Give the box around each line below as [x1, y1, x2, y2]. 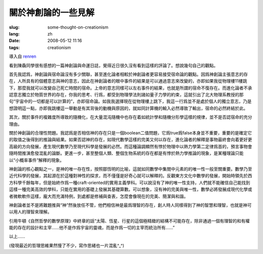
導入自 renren [9, 53, 37, 59]
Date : [9, 38, 20, 44]
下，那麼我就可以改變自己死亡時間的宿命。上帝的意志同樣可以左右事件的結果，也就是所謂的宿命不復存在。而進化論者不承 [9, 85, 252, 91]
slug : [9, 24, 19, 30]
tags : [9, 44, 20, 51]
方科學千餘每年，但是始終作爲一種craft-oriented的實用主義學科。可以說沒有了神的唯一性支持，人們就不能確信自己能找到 [9, 180, 250, 186]
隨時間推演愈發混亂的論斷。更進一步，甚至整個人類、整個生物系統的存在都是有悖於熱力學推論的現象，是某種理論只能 [9, 151, 244, 156]
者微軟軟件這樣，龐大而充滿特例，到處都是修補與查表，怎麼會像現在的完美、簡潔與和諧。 [9, 193, 188, 199]
